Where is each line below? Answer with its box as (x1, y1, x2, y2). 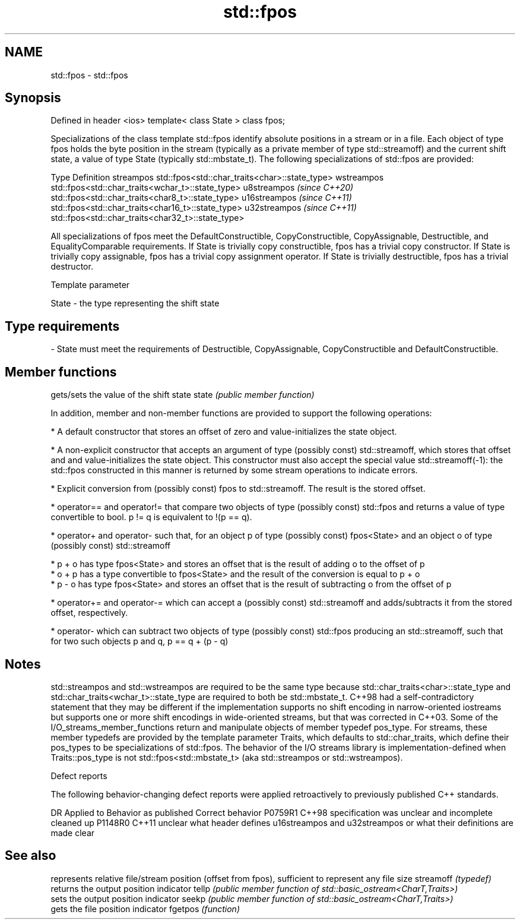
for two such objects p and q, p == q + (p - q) (50, 636, 229, 647)
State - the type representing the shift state (50, 298, 220, 309)
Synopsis (5, 90, 61, 106)
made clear (50, 827, 95, 838)
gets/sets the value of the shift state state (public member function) (50, 390, 315, 400)
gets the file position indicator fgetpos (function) (50, 903, 240, 914)
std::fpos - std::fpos (50, 69, 128, 80)
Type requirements (5, 318, 120, 334)
